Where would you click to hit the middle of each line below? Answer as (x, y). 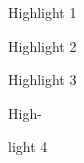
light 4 (28, 146)
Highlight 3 (42, 79)
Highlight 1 (42, 12)
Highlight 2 (42, 45)
